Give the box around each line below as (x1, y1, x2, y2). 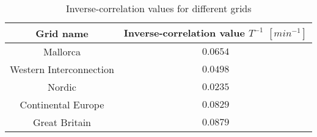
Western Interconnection (10, 62, 114, 76)
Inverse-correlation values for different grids (65, 1, 252, 15)
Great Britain (32, 115, 91, 129)
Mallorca (43, 44, 81, 58)
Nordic (48, 80, 76, 94)
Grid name (35, 26, 89, 40)
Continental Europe (20, 97, 104, 111)
